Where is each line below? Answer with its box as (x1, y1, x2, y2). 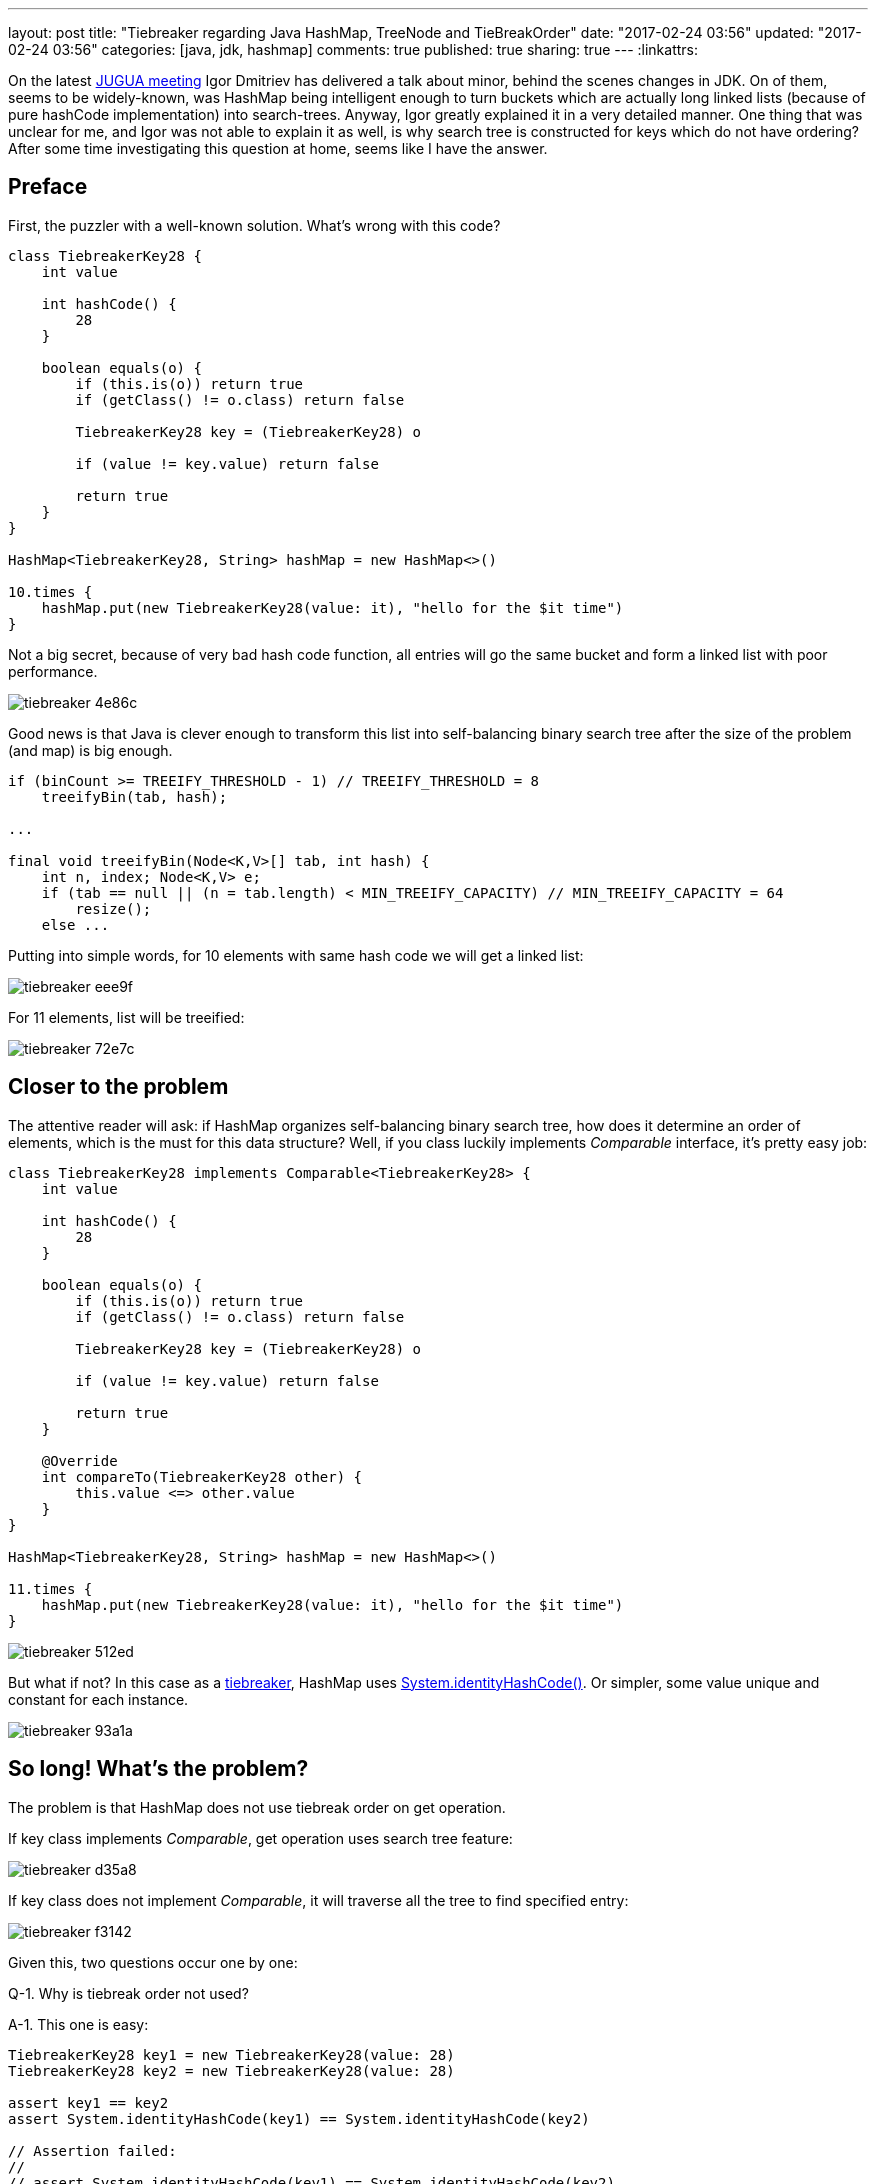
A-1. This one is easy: (8, 2015, 149, 2033)
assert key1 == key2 (8, 2094, 169, 2111)
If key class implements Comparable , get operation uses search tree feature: (8, 1829, 513, 1847)
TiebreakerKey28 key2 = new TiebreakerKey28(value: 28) (8, 2062, 455, 2079)
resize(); (75, 900, 152, 917)
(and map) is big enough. (8, 741, 173, 759)
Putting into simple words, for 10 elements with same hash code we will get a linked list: (8, 946, 584, 964)
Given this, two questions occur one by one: (8, 1953, 298, 1971)
